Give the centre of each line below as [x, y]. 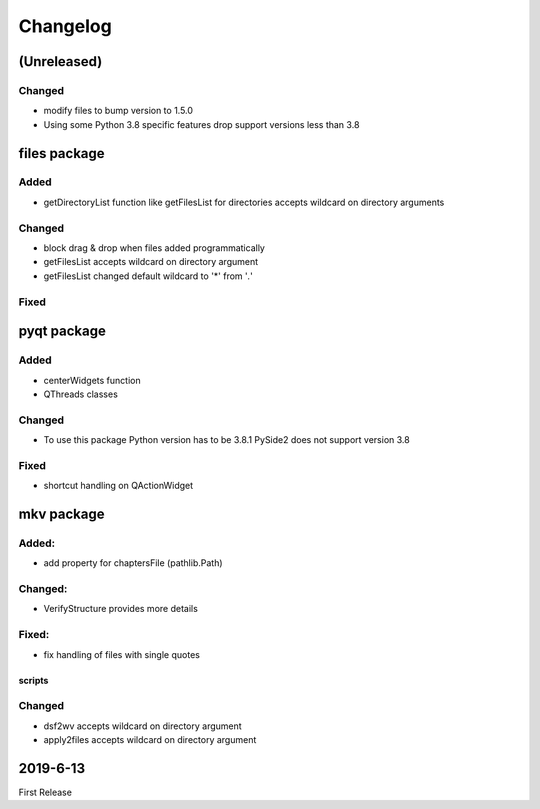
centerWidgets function [92, 380]
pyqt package [62, 331]
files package [61, 153]
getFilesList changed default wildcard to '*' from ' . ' [148, 276]
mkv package [61, 513]
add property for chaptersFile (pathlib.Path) [133, 563]
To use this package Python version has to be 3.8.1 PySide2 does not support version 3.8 [226, 440]
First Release [45, 792]
